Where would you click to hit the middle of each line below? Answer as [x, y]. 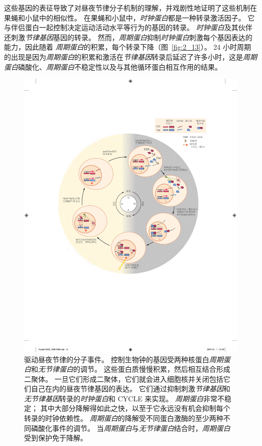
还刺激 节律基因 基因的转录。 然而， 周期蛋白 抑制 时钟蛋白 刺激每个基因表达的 [128, 37]
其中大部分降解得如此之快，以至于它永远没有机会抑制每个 [135, 408]
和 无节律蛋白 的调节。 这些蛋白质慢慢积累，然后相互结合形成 [131, 369]
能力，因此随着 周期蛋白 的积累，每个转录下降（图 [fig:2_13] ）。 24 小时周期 [127, 47]
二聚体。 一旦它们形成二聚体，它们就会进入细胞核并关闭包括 [124, 379]
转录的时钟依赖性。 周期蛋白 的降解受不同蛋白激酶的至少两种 [124, 418]
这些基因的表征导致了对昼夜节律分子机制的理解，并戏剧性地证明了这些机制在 [130, 8]
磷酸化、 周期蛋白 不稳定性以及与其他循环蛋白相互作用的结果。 [120, 66]
